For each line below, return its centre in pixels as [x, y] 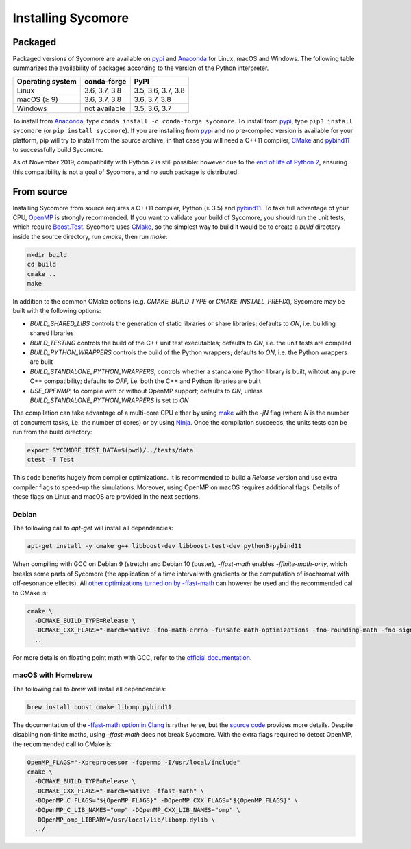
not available [105, 108]
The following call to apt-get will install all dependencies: [93, 528]
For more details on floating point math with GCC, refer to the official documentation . [132, 657]
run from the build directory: [52, 432]
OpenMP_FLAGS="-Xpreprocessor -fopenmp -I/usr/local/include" [134, 762]
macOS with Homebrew [53, 675]
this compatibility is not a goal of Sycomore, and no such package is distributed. [126, 172]
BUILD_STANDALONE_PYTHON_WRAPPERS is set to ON [109, 400]
